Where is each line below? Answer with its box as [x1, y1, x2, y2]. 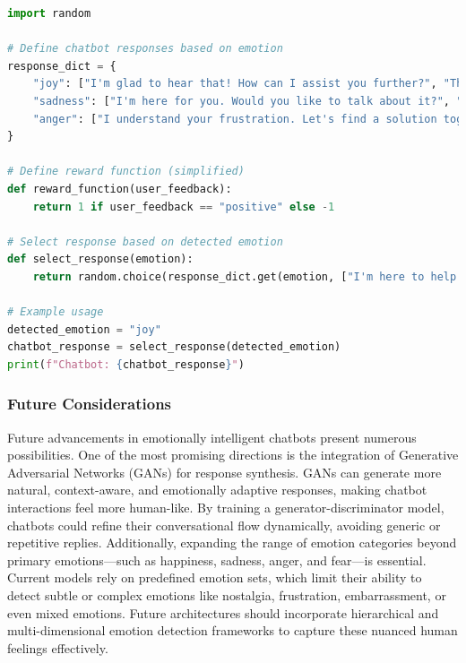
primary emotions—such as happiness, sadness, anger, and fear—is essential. [7, 550, 427, 569]
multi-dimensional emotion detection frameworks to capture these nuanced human [7, 621, 458, 640]
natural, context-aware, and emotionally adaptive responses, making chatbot [7, 480, 427, 499]
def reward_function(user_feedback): [7, 182, 232, 195]
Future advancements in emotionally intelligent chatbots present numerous [7, 427, 417, 446]
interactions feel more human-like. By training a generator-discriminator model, [7, 498, 444, 517]
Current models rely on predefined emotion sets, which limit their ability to [7, 568, 422, 587]
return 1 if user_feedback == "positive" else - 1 [32, 200, 335, 213]
